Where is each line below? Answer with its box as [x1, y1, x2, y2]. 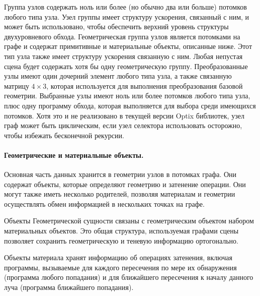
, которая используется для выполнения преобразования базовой [46, 80, 243, 91]
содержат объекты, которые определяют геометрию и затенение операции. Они [4, 179, 246, 189]
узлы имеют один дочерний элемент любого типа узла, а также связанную [4, 71, 232, 81]
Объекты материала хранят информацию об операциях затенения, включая [4, 252, 232, 263]
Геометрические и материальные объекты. [4, 149, 144, 160]
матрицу [4, 80, 29, 91]
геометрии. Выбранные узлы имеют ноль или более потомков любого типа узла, [4, 90, 250, 101]
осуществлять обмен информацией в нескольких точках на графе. [4, 198, 205, 209]
